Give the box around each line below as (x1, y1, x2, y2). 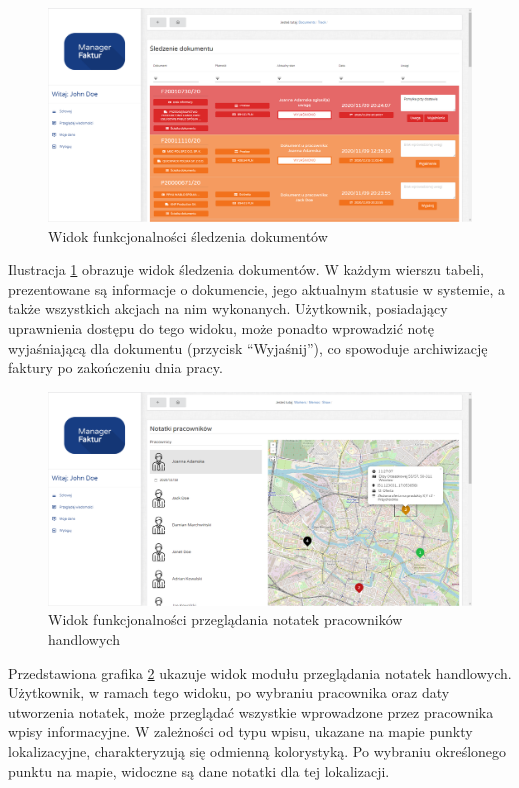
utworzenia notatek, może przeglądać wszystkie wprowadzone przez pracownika (8, 701, 494, 722)
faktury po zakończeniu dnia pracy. (8, 357, 223, 378)
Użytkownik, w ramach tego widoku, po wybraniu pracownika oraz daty (8, 682, 450, 703)
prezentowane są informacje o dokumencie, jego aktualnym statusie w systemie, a (8, 278, 506, 299)
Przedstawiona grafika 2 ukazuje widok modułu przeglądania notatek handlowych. (8, 662, 512, 683)
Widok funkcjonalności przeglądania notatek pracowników (48, 609, 403, 630)
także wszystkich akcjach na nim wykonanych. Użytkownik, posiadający (8, 298, 448, 319)
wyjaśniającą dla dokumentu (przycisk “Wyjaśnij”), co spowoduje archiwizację (8, 337, 488, 358)
